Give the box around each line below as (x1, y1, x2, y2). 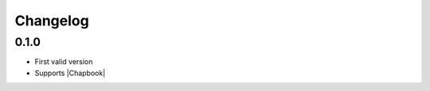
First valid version (34, 57, 93, 66)
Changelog (14, 12, 89, 29)
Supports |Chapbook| (34, 68, 106, 78)
